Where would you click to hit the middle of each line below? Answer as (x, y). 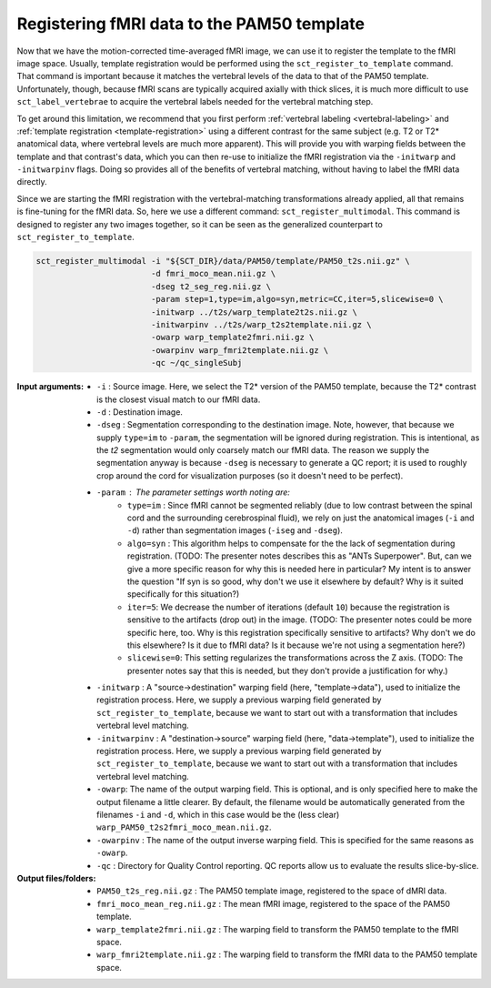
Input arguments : (50, 387)
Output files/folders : (56, 878)
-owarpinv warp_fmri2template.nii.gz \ (240, 350)
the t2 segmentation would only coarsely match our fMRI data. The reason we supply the (263, 450)
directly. (32, 182)
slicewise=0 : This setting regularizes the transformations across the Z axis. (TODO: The (296, 658)
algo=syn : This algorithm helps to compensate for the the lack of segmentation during (291, 543)
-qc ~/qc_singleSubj (196, 363)
